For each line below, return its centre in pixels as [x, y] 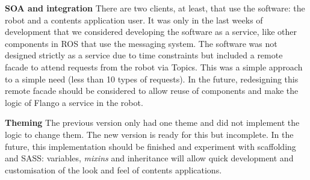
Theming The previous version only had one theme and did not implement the [152, 123]
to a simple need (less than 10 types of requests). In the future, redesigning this [152, 79]
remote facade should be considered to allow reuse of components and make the [152, 91]
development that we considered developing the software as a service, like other [151, 32]
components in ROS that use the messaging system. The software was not [141, 43]
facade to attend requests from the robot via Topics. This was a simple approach [154, 67]
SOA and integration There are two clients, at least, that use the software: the [155, 8]
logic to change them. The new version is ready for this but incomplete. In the [149, 134]
